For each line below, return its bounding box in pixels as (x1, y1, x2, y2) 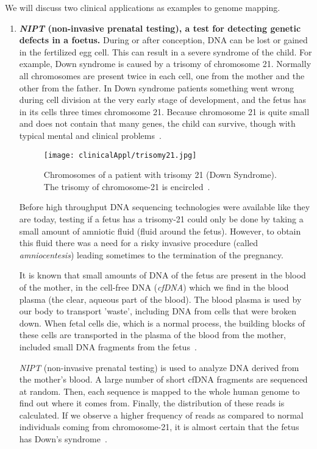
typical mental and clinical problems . (19, 129, 162, 141)
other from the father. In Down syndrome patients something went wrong (19, 81, 294, 94)
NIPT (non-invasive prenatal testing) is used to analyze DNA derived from (19, 361, 299, 373)
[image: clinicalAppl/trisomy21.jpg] (43, 150, 197, 160)
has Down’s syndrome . (19, 433, 107, 445)
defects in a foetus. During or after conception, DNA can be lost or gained (19, 34, 308, 46)
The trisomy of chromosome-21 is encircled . (43, 180, 210, 193)
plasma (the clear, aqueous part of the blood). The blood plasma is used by (19, 292, 302, 305)
